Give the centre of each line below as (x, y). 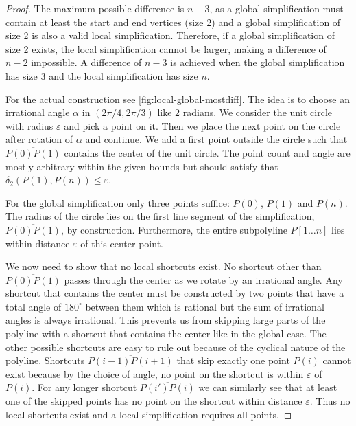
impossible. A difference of (86, 62)
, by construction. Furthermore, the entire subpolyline (174, 229)
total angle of (34, 306)
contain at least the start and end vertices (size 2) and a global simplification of (173, 22)
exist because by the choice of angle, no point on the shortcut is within (155, 373)
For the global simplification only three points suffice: (118, 202)
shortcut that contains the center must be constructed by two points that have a (175, 293)
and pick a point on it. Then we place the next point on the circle (202, 125)
